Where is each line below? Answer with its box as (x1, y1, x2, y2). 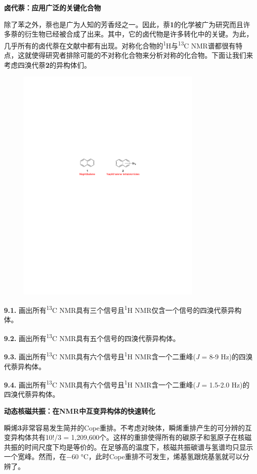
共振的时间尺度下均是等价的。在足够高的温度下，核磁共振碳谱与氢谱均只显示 (4, 441, 253, 452)
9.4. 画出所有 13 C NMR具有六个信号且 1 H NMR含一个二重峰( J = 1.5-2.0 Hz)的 (4, 378, 250, 389)
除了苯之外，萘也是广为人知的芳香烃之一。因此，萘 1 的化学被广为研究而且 (4, 19, 244, 29)
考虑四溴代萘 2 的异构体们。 (4, 59, 91, 70)
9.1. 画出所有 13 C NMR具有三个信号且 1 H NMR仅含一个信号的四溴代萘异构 (4, 303, 242, 315)
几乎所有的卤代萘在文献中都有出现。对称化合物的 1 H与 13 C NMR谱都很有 (4, 39, 236, 50)
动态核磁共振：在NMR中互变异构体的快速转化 (4, 405, 155, 416)
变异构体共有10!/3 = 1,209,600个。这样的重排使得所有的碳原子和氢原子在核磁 (4, 432, 252, 442)
